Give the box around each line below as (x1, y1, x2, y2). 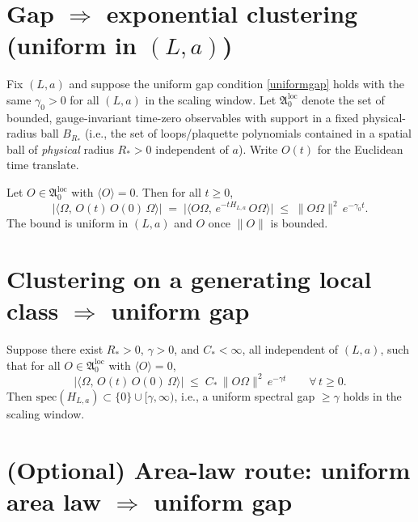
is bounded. (270, 214, 328, 231)
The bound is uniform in (6, 214, 129, 231)
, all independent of (242, 341, 339, 358)
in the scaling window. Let (145, 91, 277, 108)
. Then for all (135, 184, 201, 201)
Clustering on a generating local (6, 261, 372, 295)
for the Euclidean (317, 140, 403, 157)
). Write (238, 140, 278, 157)
